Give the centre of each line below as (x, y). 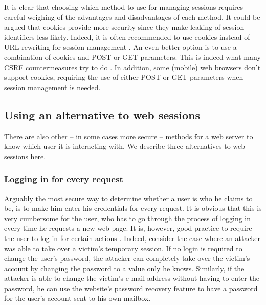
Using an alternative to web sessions (102, 114)
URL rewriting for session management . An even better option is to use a (120, 47)
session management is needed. (52, 87)
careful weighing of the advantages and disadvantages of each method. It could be (132, 17)
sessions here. (25, 156)
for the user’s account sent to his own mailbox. (77, 298)
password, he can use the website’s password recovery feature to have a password (131, 288)
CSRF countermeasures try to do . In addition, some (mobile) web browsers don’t (132, 67)
